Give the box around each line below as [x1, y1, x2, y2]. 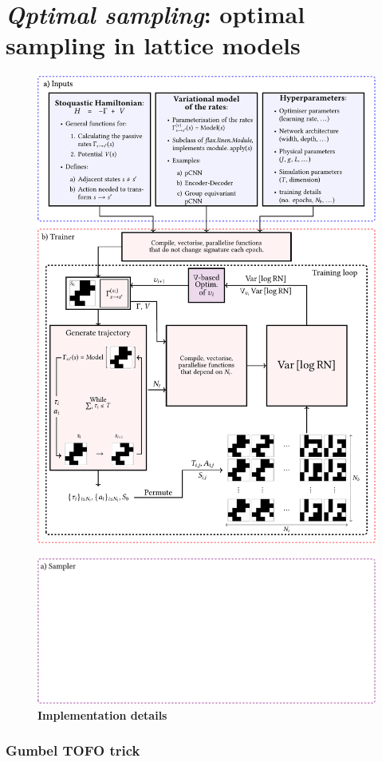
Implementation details [37, 706, 167, 723]
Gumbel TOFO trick [6, 740, 140, 760]
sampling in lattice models [6, 29, 301, 62]
